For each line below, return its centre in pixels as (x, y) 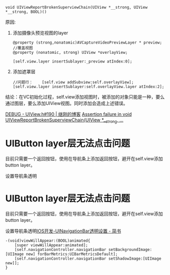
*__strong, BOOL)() (26, 12)
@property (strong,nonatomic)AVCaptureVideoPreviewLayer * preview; (87, 43)
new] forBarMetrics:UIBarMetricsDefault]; (72, 254)
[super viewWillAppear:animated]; (51, 245)
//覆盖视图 (23, 48)
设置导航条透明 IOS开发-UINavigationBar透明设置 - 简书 (63, 231)
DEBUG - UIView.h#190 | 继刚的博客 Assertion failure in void (69, 114)
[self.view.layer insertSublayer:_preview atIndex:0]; (72, 61)
